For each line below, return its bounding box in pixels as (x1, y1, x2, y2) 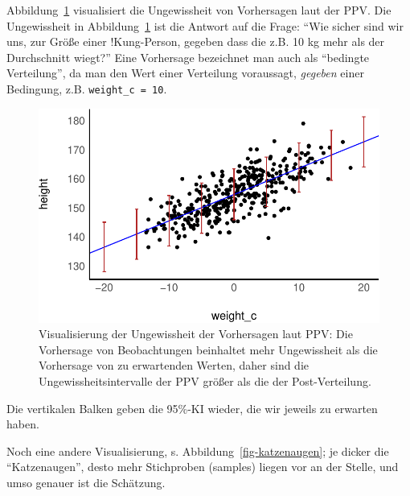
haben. (6, 415, 39, 432)
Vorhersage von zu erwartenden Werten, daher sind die (39, 357, 310, 374)
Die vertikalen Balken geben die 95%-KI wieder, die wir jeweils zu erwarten (6, 399, 378, 416)
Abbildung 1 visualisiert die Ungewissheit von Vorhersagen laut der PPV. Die (6, 2, 392, 18)
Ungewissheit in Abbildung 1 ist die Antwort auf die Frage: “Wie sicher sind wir (6, 17, 404, 34)
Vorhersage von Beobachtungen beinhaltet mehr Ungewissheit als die (39, 341, 378, 358)
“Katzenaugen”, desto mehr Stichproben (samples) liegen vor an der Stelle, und (6, 458, 399, 475)
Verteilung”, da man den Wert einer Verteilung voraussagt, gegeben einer (6, 64, 364, 81)
